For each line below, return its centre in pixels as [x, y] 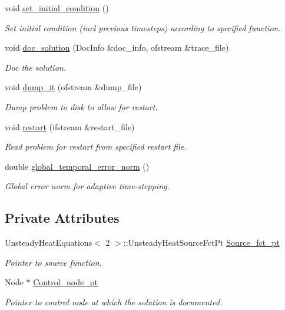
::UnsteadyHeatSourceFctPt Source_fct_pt [201, 243]
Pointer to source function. [53, 262]
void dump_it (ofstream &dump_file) [73, 87]
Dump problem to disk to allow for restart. [81, 106]
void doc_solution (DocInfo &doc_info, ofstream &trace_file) [117, 47]
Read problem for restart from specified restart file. [96, 146]
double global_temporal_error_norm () [77, 166]
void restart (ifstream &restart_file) [70, 126]
